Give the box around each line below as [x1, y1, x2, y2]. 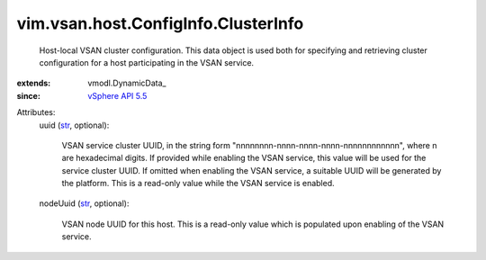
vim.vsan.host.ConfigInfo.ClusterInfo [16, 13, 304, 33]
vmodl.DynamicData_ [87, 77, 166, 89]
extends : [16, 77, 51, 89]
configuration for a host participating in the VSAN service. [39, 57, 255, 67]
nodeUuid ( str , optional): [39, 198, 130, 209]
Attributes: [16, 107, 56, 118]
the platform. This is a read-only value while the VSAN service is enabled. [61, 178, 335, 189]
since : [16, 90, 40, 101]
